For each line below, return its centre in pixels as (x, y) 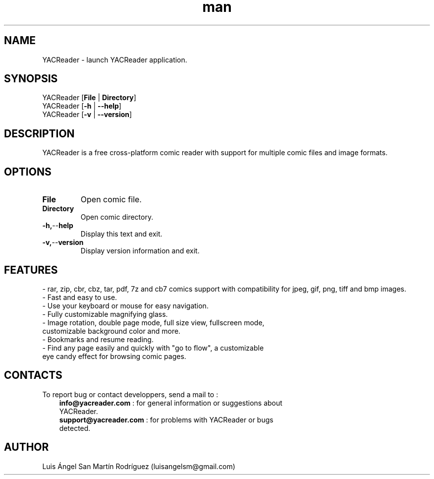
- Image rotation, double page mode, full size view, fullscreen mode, (153, 322)
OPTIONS (28, 172)
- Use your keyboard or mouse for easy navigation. (125, 305)
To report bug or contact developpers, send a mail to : (130, 394)
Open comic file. (111, 200)
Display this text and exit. (121, 234)
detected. (75, 428)
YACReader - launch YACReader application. (115, 60)
